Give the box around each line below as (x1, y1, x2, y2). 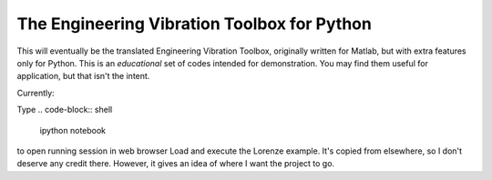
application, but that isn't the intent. (16, 71, 150, 82)
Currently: (16, 87, 55, 98)
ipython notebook (39, 125, 107, 135)
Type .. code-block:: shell (16, 105, 113, 115)
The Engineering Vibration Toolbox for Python (16, 14, 373, 34)
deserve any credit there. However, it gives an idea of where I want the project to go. (16, 158, 335, 169)
